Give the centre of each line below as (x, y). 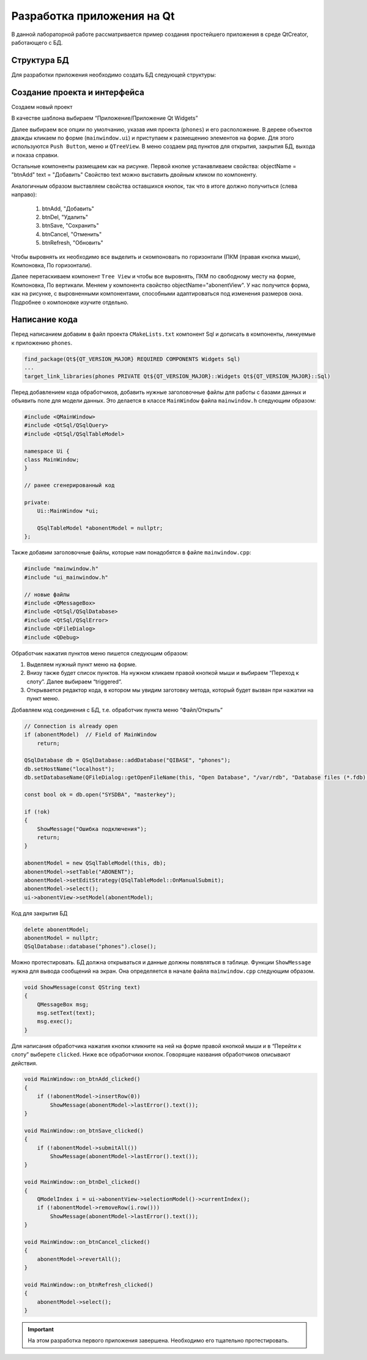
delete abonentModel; (57, 929)
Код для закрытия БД (39, 913)
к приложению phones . (42, 343)
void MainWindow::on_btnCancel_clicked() (87, 1242)
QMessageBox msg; (63, 1004)
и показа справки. (35, 155)
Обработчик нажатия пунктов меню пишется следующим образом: (100, 653)
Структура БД (40, 60)
